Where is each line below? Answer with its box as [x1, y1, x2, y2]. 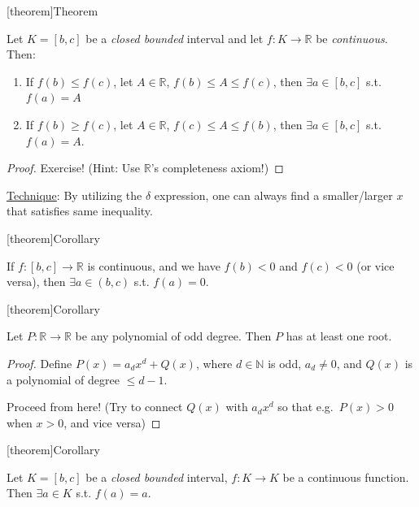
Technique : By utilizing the [7, 186, 142, 203]
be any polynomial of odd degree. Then [75, 327, 272, 344]
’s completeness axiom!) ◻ [151, 159, 284, 176]
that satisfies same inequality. [7, 202, 153, 219]
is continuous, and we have [87, 257, 220, 274]
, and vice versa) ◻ [63, 414, 161, 431]
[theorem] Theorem [7, 2, 98, 19]
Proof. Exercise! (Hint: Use [7, 159, 141, 176]
